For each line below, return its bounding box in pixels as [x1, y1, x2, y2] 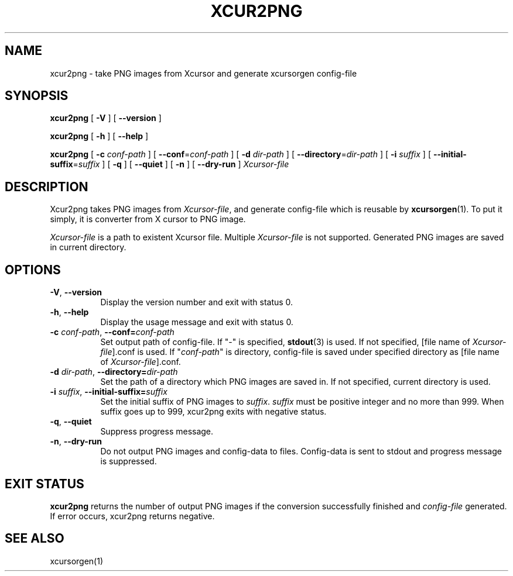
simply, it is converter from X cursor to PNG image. [50, 214, 246, 225]
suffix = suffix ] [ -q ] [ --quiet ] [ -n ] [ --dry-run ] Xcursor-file [50, 159, 289, 170]
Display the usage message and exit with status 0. [100, 317, 293, 327]
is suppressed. [100, 456, 157, 467]
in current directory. [50, 242, 126, 253]
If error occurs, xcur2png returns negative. [50, 511, 215, 521]
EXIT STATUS [5, 476, 84, 491]
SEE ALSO [5, 531, 64, 546]
